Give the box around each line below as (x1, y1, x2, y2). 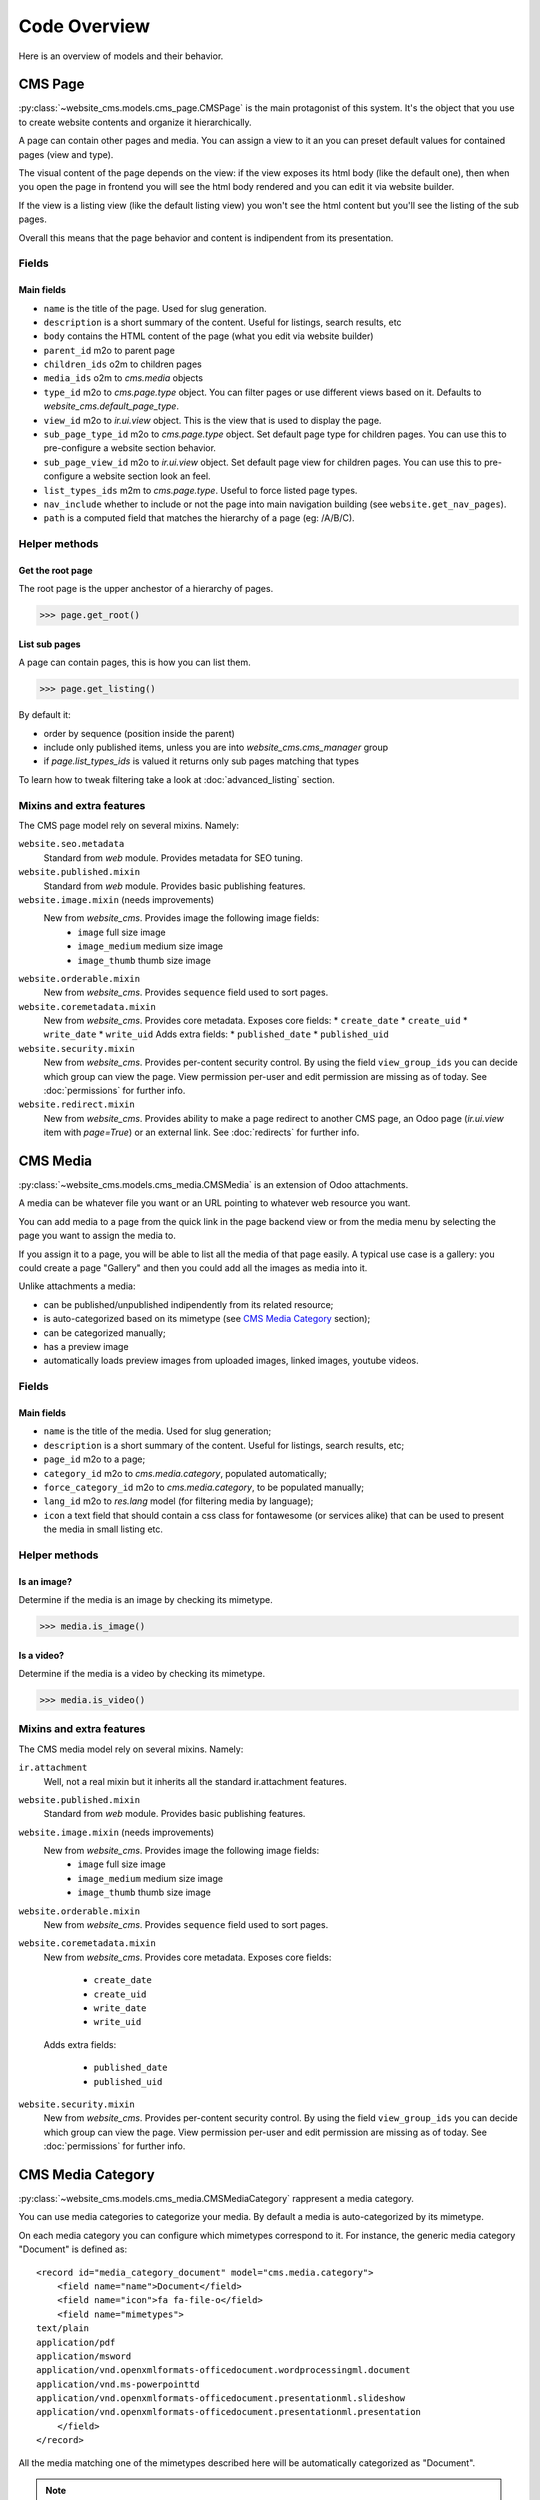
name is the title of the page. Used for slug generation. (43, 302, 267, 314)
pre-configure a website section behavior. (43, 442, 217, 454)
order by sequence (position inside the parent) (43, 727, 235, 739)
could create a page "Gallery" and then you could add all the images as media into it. (18, 1262, 368, 1274)
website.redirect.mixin (18, 1099, 135, 1110)
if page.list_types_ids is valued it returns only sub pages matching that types (43, 755, 360, 767)
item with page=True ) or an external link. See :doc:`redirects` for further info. (43, 1126, 360, 1139)
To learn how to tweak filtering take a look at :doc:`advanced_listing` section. (18, 773, 335, 785)
